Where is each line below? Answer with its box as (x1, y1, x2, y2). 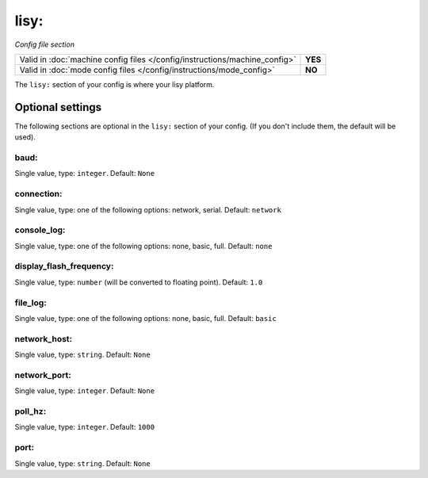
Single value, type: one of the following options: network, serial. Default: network (14, 205, 281, 214)
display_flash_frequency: (14, 261, 114, 272)
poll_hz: (14, 405, 47, 416)
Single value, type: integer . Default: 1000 (14, 423, 155, 432)
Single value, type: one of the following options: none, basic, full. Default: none (14, 241, 273, 250)
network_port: (14, 369, 71, 380)
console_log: (14, 224, 66, 235)
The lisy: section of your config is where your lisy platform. (14, 79, 215, 89)
